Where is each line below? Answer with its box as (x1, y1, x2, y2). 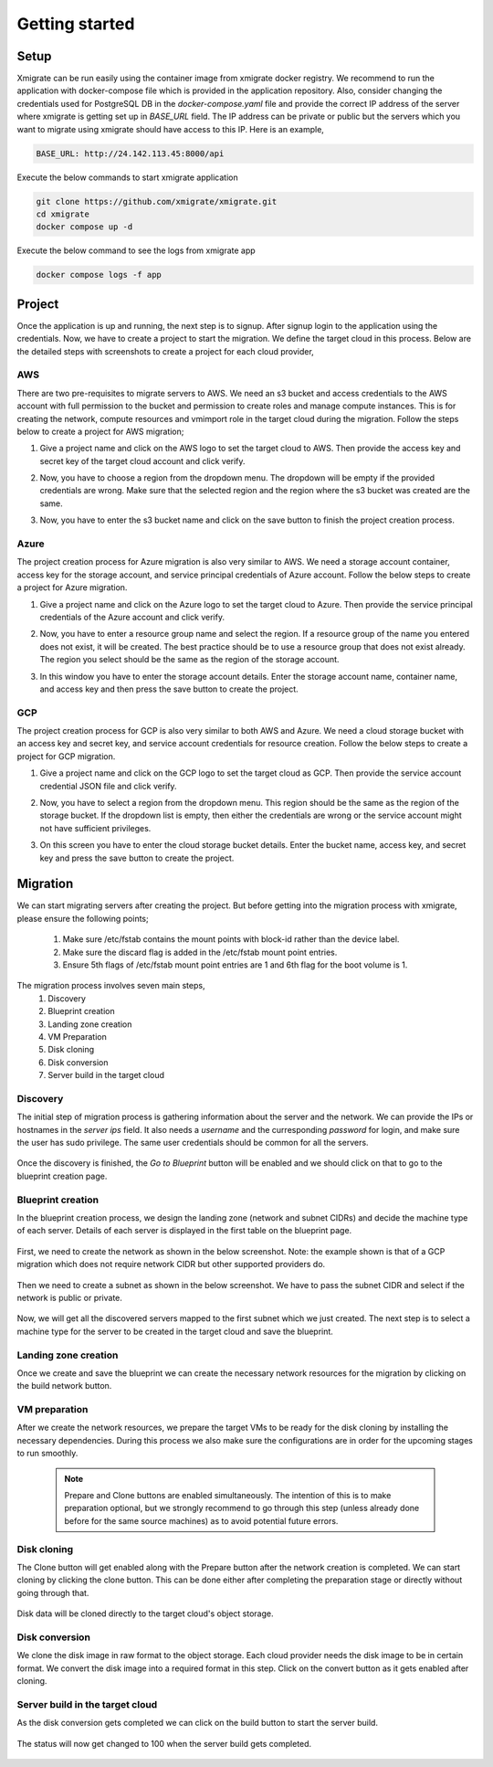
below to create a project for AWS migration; (16, 426, 184, 437)
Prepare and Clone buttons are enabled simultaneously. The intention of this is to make (64, 1489, 392, 1500)
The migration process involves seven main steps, (16, 980, 205, 991)
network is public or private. (16, 1292, 123, 1303)
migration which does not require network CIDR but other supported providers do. (16, 1259, 326, 1270)
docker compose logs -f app (36, 270, 162, 280)
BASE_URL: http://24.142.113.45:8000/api (36, 148, 225, 159)
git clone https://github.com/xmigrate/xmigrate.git (36, 196, 278, 206)
